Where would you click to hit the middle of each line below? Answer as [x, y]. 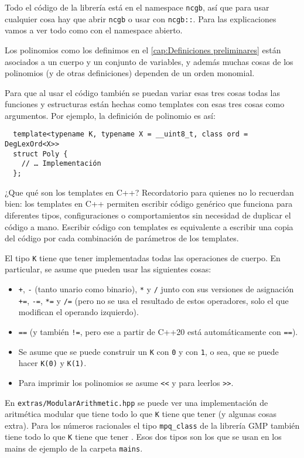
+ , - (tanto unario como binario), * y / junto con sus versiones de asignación [156, 288]
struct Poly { [40, 154]
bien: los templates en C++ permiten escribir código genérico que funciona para [149, 204]
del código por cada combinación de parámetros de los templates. [122, 238]
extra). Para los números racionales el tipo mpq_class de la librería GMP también [152, 425]
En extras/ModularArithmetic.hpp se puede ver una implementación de [136, 402]
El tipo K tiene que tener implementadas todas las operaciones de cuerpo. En [143, 257]
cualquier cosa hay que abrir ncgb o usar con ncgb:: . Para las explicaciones [141, 18]
